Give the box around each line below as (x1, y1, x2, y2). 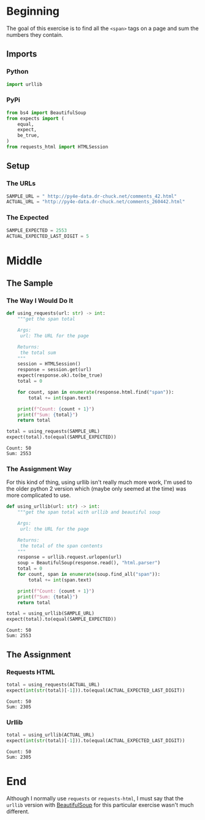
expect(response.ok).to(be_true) (17, 372, 103, 378)
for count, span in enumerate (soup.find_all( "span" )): (17, 572, 161, 578)
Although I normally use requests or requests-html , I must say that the (6, 794, 184, 802)
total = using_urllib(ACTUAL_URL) (6, 732, 95, 738)
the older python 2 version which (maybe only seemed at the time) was (6, 485, 187, 492)
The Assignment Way (6, 464, 72, 473)
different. (6, 808, 29, 815)
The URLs (6, 179, 36, 188)
